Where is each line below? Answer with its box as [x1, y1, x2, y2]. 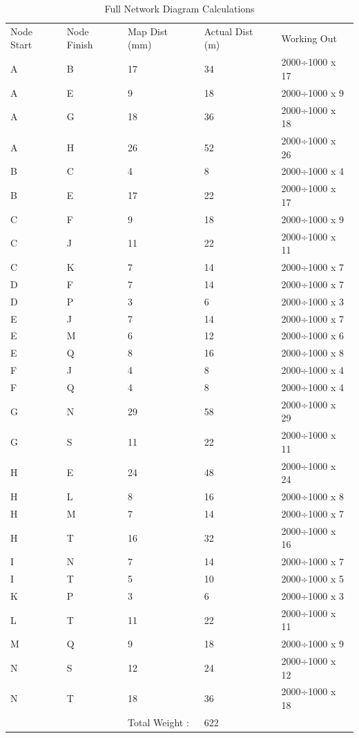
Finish [66, 37, 93, 52]
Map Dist [128, 23, 168, 38]
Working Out [281, 30, 337, 45]
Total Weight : [128, 715, 189, 729]
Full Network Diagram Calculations [104, 1, 255, 15]
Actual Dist [204, 23, 253, 38]
